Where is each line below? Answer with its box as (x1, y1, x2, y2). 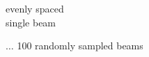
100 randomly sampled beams (17, 38, 143, 53)
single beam (6, 15, 56, 29)
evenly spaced (6, 1, 64, 15)
